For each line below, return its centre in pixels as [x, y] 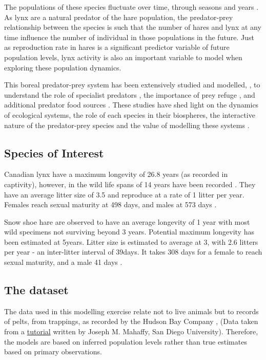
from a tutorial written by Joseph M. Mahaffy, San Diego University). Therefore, [131, 331]
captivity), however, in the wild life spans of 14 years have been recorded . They [130, 184]
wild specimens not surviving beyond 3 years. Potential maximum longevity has [129, 232]
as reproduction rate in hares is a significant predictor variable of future [117, 47]
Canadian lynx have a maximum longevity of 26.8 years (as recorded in [116, 174]
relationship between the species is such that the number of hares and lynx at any [133, 27]
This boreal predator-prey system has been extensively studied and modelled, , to [132, 85]
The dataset [36, 290]
